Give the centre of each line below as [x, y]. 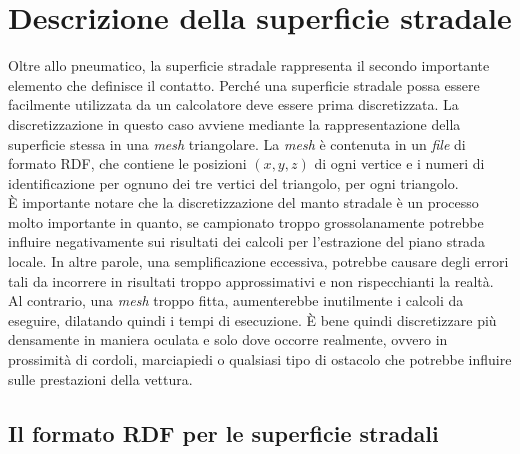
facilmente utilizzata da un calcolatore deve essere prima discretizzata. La [233, 104]
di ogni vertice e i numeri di [399, 163]
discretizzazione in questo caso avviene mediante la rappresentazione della [234, 123]
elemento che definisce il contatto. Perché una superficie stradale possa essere [244, 84]
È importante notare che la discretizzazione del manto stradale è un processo [243, 202]
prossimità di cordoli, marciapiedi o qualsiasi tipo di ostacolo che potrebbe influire [260, 359]
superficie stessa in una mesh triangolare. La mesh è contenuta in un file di [237, 143]
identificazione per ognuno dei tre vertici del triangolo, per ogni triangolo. [233, 182]
